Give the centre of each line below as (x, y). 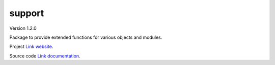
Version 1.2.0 (23, 28)
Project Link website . (31, 47)
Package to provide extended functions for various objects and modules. (86, 37)
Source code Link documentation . (45, 56)
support (27, 13)
